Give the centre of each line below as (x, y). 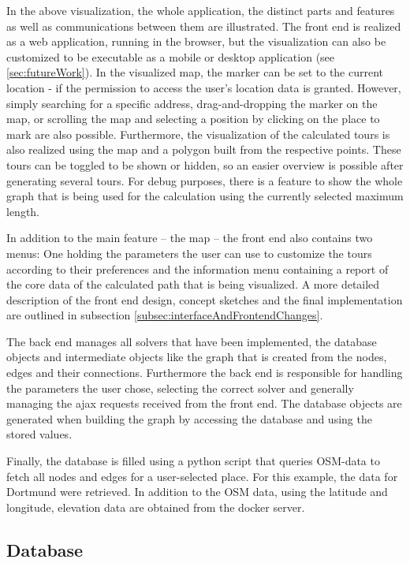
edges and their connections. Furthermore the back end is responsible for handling (205, 373)
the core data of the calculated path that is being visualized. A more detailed (193, 284)
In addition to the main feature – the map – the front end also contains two (190, 238)
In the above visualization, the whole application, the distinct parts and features (201, 10)
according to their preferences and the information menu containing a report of (198, 268)
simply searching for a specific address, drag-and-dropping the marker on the (192, 103)
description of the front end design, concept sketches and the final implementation (205, 299)
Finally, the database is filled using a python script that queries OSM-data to (193, 461)
